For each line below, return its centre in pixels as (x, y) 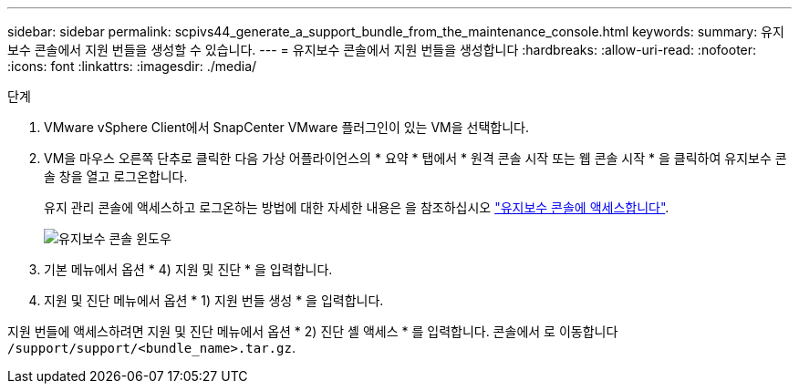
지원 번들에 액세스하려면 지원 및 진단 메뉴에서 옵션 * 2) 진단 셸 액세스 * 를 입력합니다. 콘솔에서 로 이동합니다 (313, 331)
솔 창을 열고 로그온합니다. (116, 176)
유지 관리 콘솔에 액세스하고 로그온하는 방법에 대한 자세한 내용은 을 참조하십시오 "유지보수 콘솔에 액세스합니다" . (357, 207)
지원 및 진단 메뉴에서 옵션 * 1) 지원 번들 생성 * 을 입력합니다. (214, 300)
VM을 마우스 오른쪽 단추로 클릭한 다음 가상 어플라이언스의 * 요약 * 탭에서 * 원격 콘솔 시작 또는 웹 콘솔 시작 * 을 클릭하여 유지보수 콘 (415, 158)
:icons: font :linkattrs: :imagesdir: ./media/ (132, 66)
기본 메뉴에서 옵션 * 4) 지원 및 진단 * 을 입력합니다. (188, 269)
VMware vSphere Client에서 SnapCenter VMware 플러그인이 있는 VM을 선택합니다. (286, 127)
